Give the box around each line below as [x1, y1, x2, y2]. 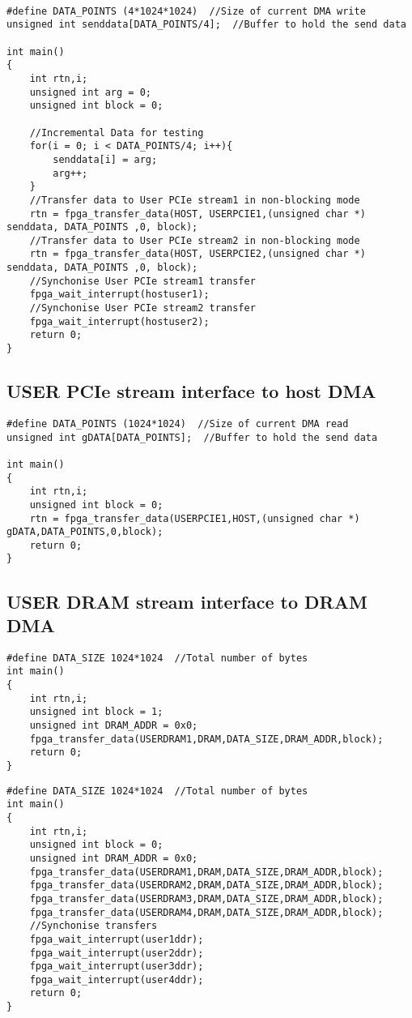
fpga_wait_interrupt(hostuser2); [29, 315, 210, 327]
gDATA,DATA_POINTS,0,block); [6, 526, 164, 538]
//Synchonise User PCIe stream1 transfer [29, 275, 256, 287]
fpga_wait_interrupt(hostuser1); [29, 289, 210, 301]
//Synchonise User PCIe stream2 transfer [29, 302, 256, 314]
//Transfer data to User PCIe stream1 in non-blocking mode [29, 194, 360, 206]
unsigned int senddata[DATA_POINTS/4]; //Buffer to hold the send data [6, 19, 406, 31]
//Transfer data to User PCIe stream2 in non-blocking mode [29, 234, 360, 246]
